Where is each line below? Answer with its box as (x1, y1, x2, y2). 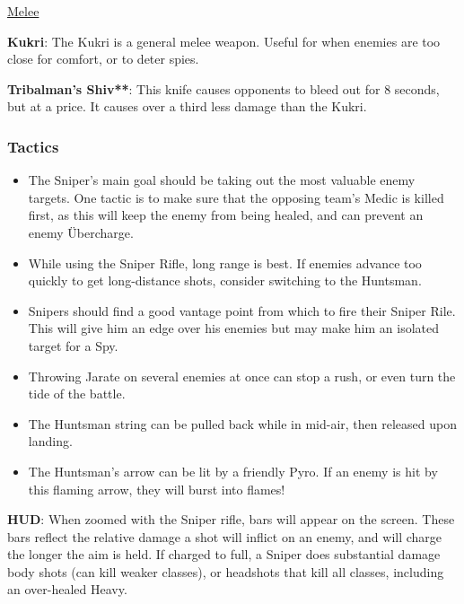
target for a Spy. (28, 336, 118, 355)
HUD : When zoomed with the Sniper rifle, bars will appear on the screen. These (7, 510, 455, 529)
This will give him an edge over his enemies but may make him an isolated (28, 319, 440, 337)
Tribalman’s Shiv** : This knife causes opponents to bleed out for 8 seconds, (7, 79, 440, 98)
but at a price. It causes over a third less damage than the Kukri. (7, 97, 367, 116)
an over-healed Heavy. (7, 580, 127, 599)
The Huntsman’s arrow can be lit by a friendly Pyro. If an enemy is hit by (28, 461, 438, 480)
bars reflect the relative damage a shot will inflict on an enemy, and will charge (7, 527, 442, 546)
